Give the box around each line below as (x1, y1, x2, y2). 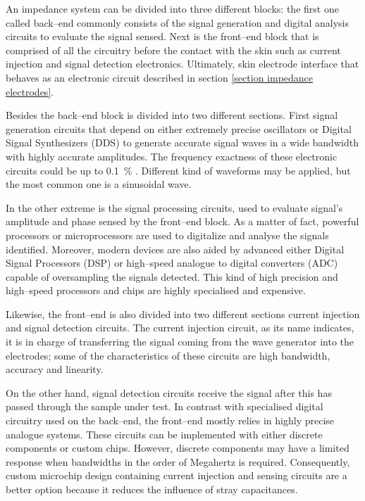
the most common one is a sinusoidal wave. (6, 177, 192, 191)
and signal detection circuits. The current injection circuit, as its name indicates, (6, 320, 354, 335)
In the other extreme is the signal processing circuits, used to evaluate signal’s (6, 200, 343, 215)
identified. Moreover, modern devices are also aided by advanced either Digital (6, 241, 345, 256)
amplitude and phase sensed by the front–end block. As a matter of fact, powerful (6, 214, 359, 229)
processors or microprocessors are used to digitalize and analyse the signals (6, 227, 329, 242)
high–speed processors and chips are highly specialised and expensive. (6, 283, 306, 298)
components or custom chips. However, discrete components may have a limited (6, 440, 349, 455)
